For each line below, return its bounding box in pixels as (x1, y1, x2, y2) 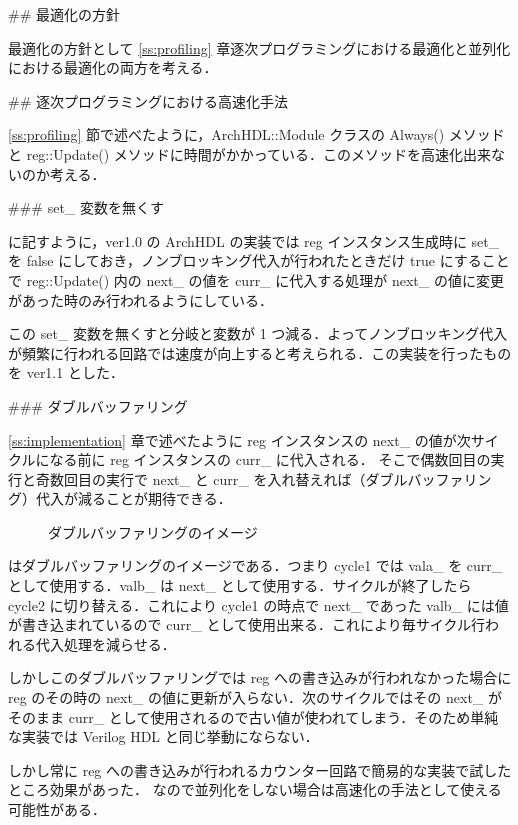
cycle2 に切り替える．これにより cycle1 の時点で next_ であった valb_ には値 (8, 594, 509, 615)
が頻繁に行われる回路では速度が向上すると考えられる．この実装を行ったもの (8, 342, 512, 363)
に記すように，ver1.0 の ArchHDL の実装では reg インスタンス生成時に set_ (8, 230, 500, 251)
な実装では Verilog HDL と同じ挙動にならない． (8, 726, 319, 747)
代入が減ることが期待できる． (35, 488, 232, 509)
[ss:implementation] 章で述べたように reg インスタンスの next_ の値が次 (8, 429, 471, 450)
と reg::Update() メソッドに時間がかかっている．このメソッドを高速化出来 (8, 143, 492, 164)
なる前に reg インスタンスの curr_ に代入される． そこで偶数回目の (49, 449, 491, 470)
